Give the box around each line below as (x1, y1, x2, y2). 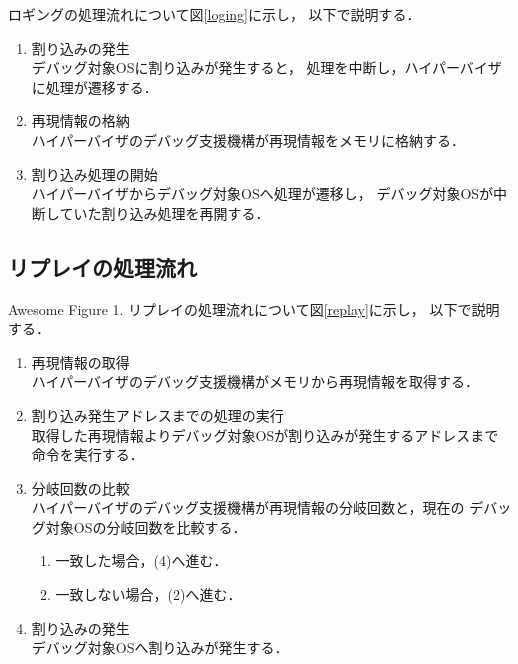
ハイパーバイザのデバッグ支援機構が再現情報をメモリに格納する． (31, 129, 466, 150)
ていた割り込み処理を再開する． (59, 202, 270, 223)
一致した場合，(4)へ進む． (55, 550, 228, 571)
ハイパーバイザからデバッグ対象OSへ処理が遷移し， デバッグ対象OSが (31, 183, 494, 204)
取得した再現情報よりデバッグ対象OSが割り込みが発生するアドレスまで (31, 424, 499, 445)
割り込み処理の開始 (31, 163, 158, 184)
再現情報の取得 (31, 351, 130, 372)
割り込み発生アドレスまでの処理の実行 (31, 404, 284, 425)
